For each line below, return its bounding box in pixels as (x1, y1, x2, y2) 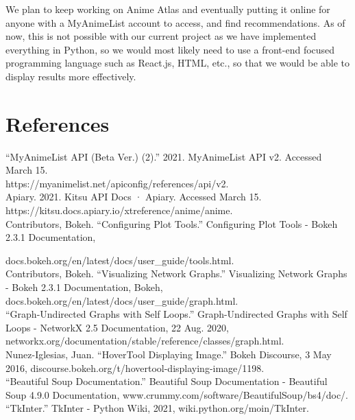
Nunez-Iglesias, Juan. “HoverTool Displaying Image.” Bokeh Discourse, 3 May (5, 347, 332, 361)
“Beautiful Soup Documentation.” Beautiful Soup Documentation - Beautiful (5, 374, 328, 388)
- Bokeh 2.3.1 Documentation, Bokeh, (5, 280, 163, 294)
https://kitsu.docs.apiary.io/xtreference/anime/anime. (5, 203, 233, 218)
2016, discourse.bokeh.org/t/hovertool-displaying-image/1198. (5, 360, 265, 375)
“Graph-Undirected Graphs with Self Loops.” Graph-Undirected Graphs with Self (5, 307, 347, 321)
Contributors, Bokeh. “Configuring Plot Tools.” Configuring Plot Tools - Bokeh (5, 216, 338, 231)
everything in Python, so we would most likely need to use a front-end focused (5, 42, 335, 56)
